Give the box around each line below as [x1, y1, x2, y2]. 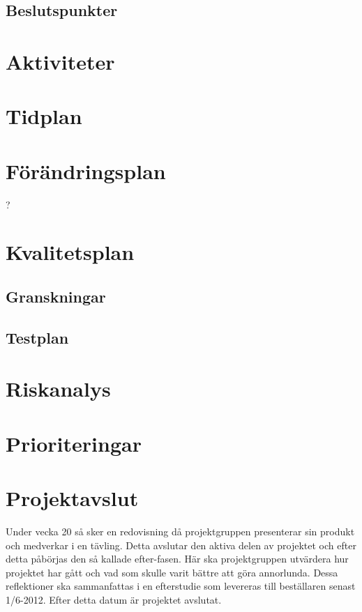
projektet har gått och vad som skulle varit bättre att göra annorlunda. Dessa [6, 565, 338, 579]
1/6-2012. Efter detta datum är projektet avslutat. [6, 592, 222, 607]
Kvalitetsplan [6, 238, 135, 266]
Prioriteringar [6, 429, 142, 457]
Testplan [6, 326, 69, 348]
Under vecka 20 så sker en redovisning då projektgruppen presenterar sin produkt [6, 524, 355, 539]
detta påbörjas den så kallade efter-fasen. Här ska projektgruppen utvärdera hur [6, 551, 349, 566]
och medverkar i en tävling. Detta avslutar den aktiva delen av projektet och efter [6, 537, 356, 552]
